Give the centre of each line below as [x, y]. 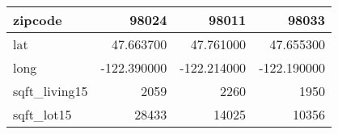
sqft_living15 [51, 91]
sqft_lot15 [42, 114]
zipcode [38, 20]
